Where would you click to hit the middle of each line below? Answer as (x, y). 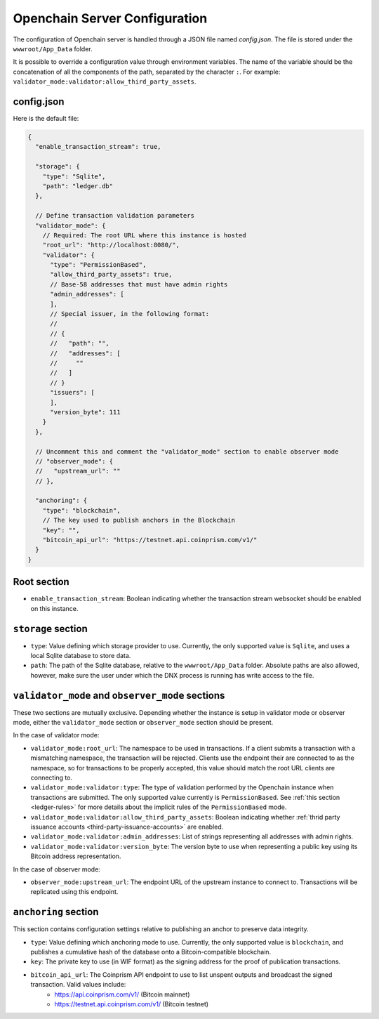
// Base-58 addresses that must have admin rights (139, 284)
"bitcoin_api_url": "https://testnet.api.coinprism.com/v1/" (150, 540)
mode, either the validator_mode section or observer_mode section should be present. (143, 723)
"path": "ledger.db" (78, 186)
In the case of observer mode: (57, 869)
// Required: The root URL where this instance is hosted (144, 235)
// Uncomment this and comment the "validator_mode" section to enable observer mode (187, 452)
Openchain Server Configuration (110, 18)
